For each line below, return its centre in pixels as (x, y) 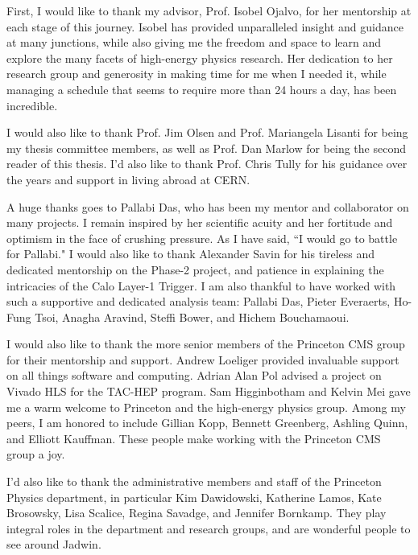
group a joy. (36, 454)
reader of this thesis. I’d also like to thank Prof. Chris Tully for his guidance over (207, 164)
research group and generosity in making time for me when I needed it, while (197, 74)
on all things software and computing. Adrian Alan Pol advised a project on (194, 375)
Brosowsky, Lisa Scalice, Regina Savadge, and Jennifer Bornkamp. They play (197, 513)
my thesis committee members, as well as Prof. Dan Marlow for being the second (206, 148)
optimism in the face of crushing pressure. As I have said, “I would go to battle (202, 238)
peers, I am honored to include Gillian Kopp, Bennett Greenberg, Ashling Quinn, (207, 423)
